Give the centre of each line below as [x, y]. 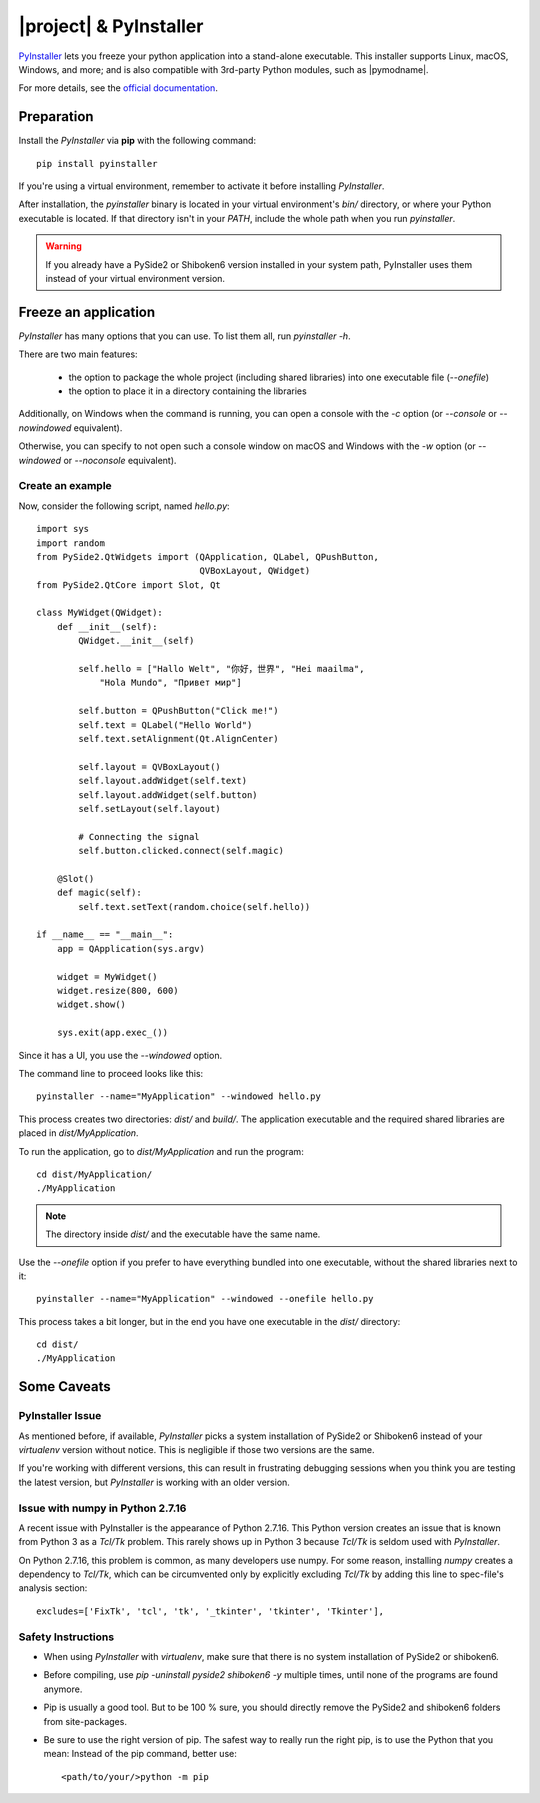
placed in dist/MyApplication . [78, 1133]
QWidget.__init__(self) [136, 641]
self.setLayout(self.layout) [150, 808]
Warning [63, 246]
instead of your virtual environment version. [135, 278]
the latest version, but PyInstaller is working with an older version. [154, 1482]
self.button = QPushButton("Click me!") [178, 711]
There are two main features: [78, 354]
